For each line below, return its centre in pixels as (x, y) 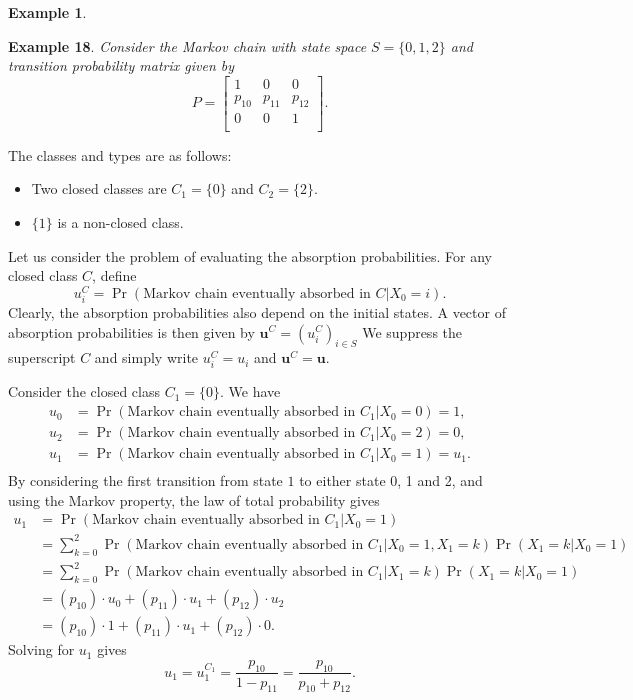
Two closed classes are (99, 188)
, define (114, 275)
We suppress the (412, 331)
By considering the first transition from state (145, 480)
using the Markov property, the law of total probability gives (194, 499)
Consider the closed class (84, 391)
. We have (250, 391)
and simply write (146, 357)
